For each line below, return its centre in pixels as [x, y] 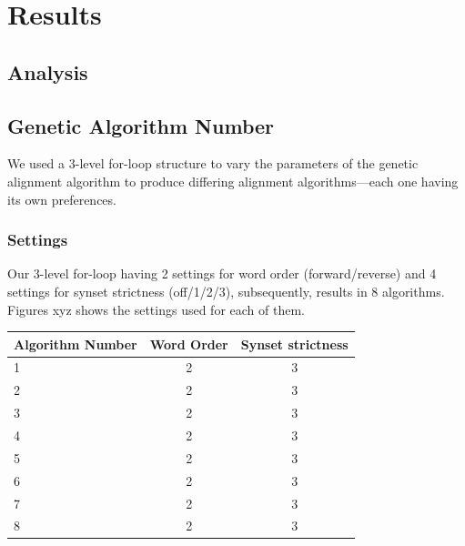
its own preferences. [62, 199]
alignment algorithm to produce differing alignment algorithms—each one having [233, 181]
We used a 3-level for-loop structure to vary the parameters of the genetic [213, 163]
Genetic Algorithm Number [141, 125]
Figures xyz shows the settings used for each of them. [156, 309]
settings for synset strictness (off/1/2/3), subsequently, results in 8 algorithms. [226, 291]
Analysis [48, 71]
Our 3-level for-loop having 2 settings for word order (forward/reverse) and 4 [222, 273]
